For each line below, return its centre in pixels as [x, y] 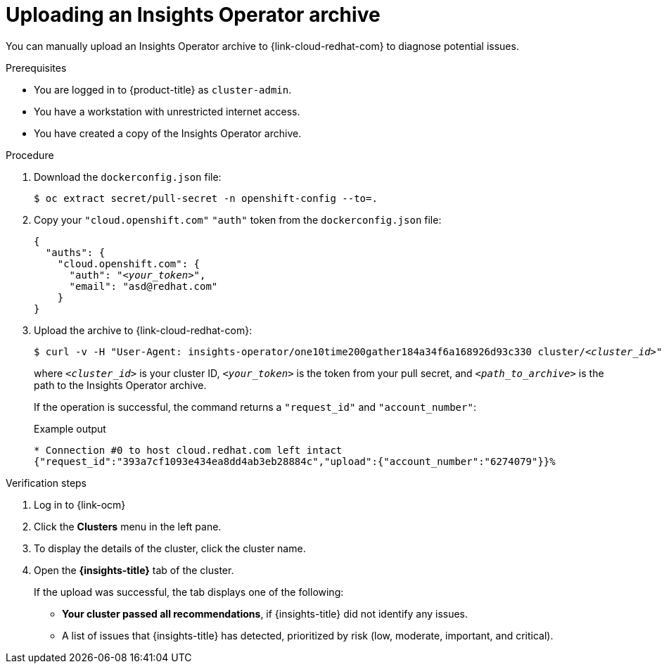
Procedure [30, 155]
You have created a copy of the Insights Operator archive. [168, 133]
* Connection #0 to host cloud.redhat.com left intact [188, 450]
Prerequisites [36, 68]
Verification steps [46, 483]
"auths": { [75, 252]
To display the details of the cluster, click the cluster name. [170, 548]
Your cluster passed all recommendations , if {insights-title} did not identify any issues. [265, 613]
